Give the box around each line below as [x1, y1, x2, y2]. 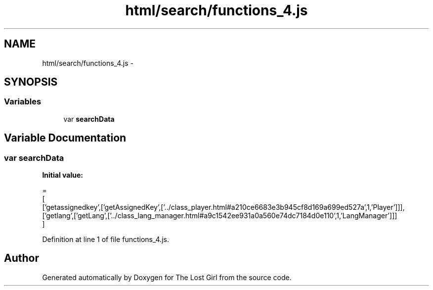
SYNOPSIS [4, 76, 58, 89]
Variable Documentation [4, 132, 127, 145]
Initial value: [42, 171, 83, 180]
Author [4, 252, 39, 265]
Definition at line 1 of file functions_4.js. [42, 235, 169, 244]
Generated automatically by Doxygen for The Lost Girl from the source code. [42, 273, 292, 282]
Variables [4, 97, 42, 107]
